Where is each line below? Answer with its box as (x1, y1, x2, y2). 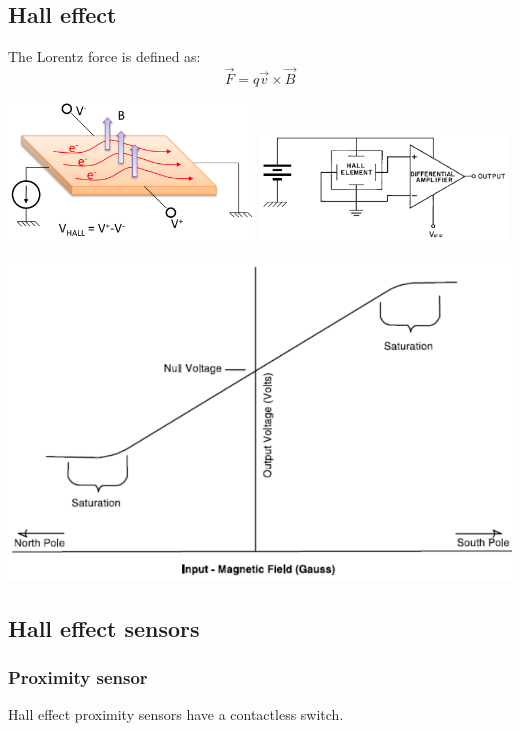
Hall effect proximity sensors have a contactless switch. (8, 704, 344, 725)
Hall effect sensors (8, 612, 200, 643)
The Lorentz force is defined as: (8, 46, 201, 67)
